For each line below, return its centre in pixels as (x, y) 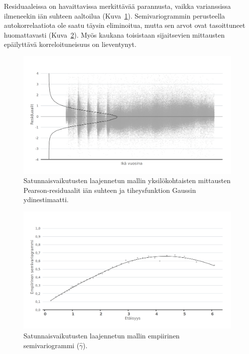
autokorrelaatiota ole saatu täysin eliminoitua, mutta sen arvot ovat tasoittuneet (125, 25)
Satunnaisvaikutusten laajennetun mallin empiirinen (102, 336)
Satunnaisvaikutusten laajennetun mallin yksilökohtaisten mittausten (127, 180)
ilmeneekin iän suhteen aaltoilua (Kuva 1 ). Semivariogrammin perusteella (114, 15)
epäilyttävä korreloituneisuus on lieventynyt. (70, 44)
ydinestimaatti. (46, 199)
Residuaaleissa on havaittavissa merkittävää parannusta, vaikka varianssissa (117, 6)
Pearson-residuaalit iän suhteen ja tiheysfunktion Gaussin (110, 190)
